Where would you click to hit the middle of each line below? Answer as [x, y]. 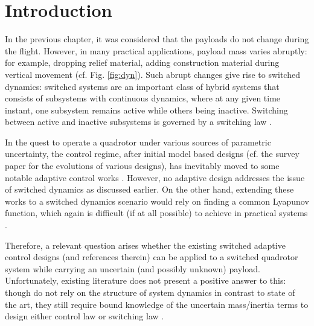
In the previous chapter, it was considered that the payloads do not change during [157, 39]
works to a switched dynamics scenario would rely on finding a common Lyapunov [157, 201]
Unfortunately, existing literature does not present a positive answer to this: [146, 280]
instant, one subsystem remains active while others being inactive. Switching [146, 110]
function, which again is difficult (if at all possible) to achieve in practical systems [156, 213]
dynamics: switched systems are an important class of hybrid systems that [142, 86]
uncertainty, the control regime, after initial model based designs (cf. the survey [152, 154]
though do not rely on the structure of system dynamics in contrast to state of [150, 292]
